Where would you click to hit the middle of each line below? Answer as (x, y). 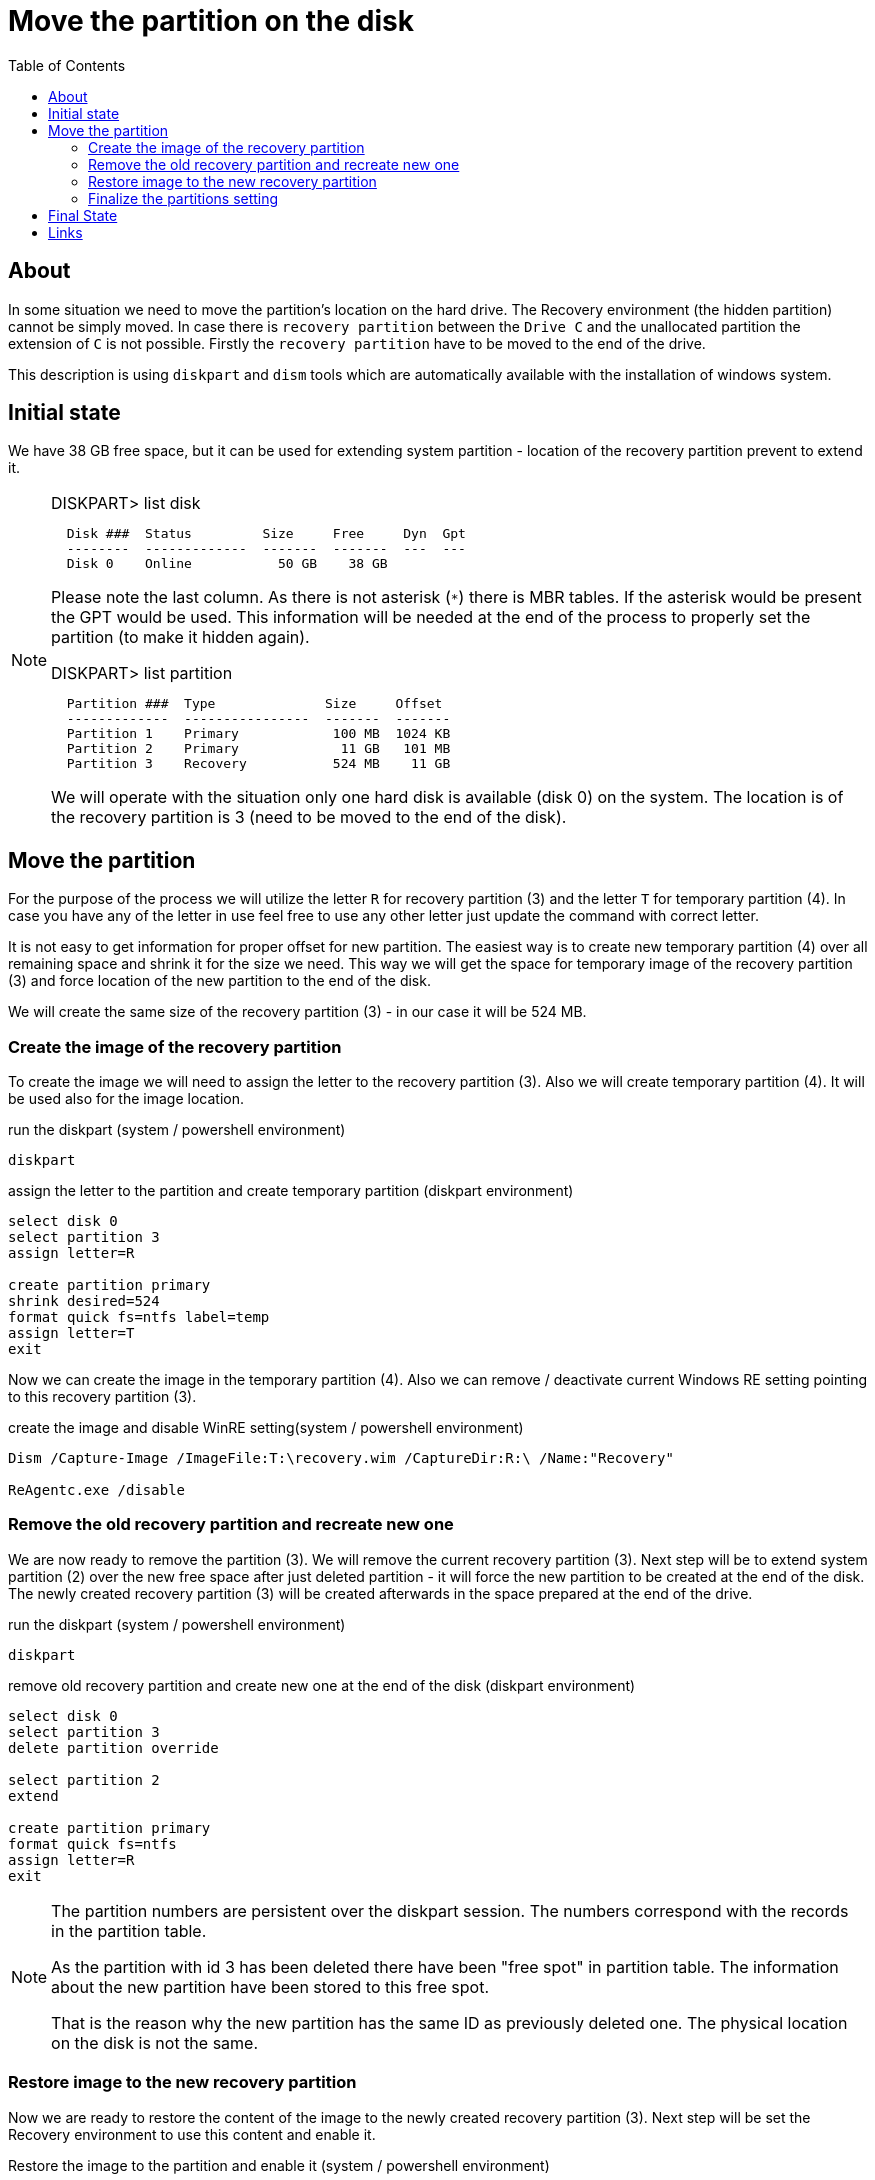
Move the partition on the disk (211, 21)
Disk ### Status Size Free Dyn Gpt (266, 534)
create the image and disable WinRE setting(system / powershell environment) (266, 1428)
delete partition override (113, 1747)
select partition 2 (84, 1779)
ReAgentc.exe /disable (97, 1490)
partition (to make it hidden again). (180, 637)
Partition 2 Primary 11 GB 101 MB (258, 749)
